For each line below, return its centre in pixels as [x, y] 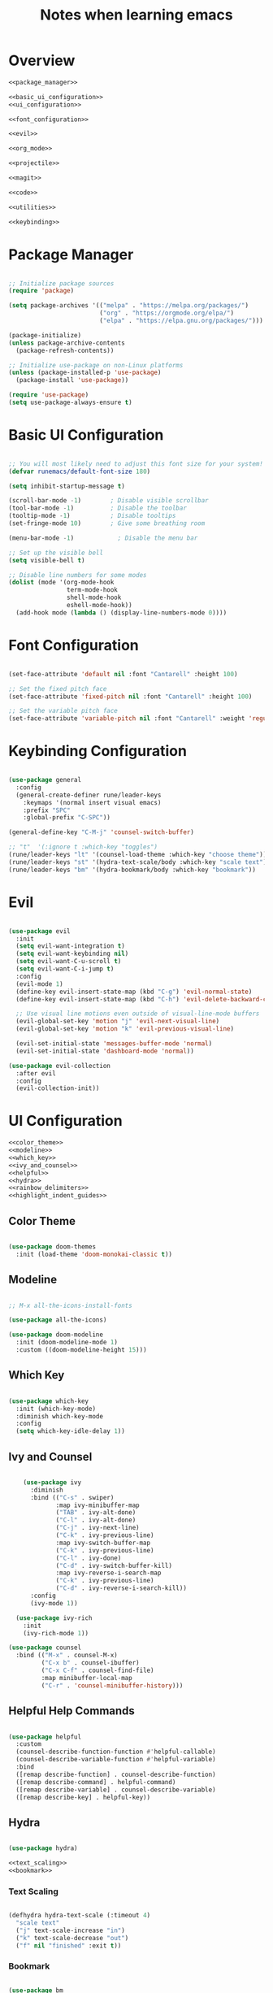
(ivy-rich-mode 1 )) [56, 1633]
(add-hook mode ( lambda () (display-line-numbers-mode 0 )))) [121, 612]
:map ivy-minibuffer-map [97, 1505]
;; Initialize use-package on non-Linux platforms [96, 365]
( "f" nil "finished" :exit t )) [69, 1945]
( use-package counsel [45, 1648]
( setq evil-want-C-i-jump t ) [65, 969]
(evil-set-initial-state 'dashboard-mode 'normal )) [105, 1051]
